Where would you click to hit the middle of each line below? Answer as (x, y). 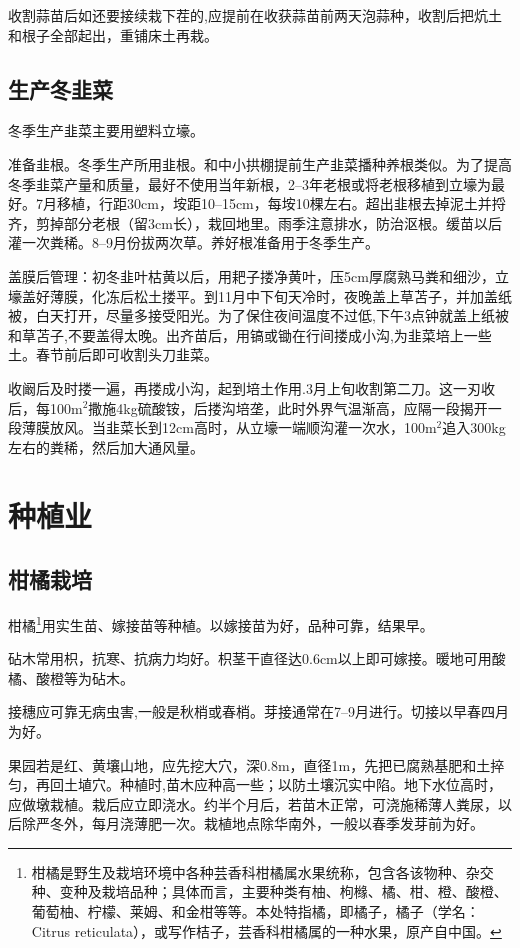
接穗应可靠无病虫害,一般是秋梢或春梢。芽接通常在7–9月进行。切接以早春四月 (258, 711)
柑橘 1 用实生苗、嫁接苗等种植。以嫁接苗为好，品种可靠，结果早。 (221, 623)
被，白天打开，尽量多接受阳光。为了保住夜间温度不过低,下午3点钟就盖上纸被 (258, 315)
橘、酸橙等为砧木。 (71, 677)
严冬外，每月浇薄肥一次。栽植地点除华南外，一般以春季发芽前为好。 (259, 823)
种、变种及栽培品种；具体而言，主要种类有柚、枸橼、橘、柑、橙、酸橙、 (269, 891)
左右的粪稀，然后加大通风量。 (106, 446)
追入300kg (474, 427)
